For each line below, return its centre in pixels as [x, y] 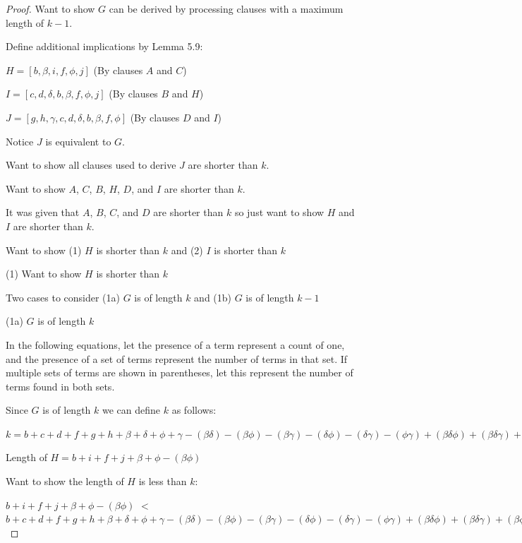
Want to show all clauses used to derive [91, 165]
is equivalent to [78, 141]
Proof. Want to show [50, 8]
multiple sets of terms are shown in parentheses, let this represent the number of [180, 372]
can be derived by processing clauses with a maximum [226, 8]
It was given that [43, 212]
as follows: [194, 410]
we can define [132, 410]
